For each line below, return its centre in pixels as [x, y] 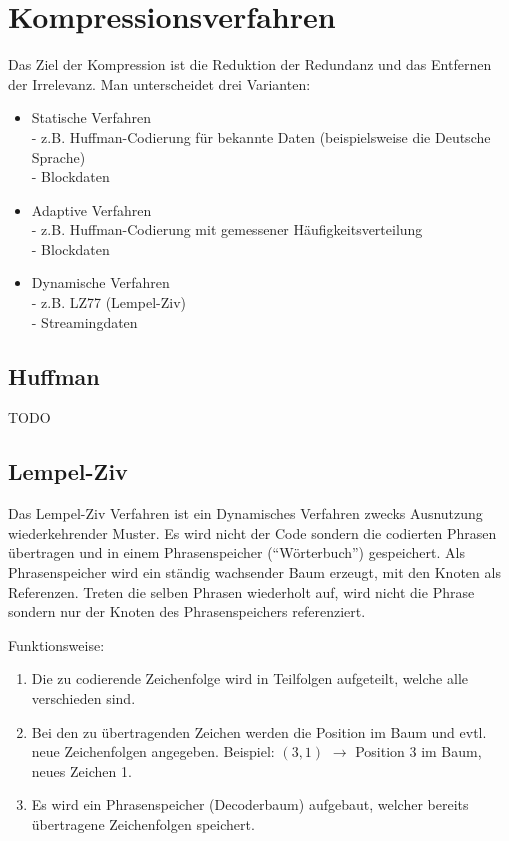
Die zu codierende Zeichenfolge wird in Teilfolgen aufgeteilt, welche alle [249, 678]
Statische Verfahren [91, 117]
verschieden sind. [83, 698]
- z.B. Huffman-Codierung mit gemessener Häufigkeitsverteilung [227, 229]
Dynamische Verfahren [100, 282]
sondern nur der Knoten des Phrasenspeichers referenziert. [187, 611]
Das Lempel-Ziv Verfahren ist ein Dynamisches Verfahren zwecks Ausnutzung [245, 513]
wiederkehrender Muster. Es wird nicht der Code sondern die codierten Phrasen [252, 532]
